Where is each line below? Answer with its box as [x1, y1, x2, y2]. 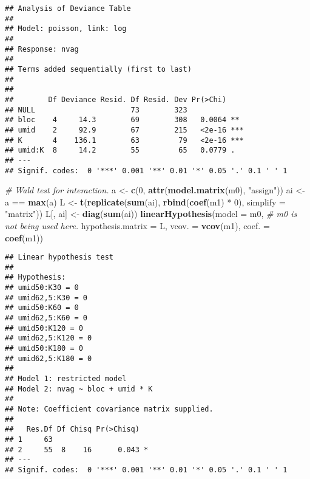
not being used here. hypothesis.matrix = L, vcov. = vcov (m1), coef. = [5, 219, 270, 232]
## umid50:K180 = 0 [5, 344, 83, 353]
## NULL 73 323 [5, 105, 187, 114]
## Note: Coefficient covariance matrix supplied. [5, 404, 214, 413]
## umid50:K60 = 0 [5, 303, 79, 312]
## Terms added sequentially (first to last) [5, 64, 192, 74]
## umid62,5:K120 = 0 [5, 334, 92, 343]
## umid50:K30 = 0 [5, 283, 79, 292]
